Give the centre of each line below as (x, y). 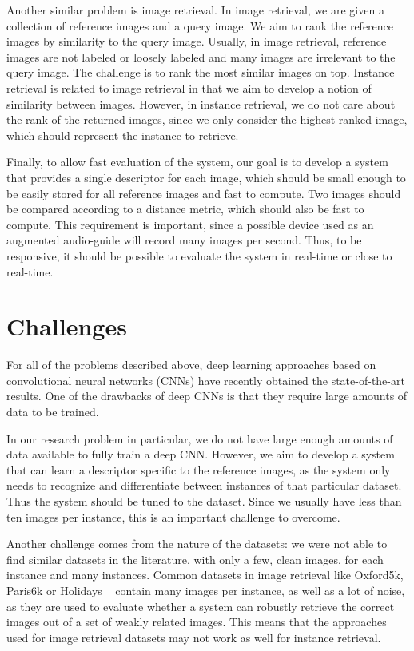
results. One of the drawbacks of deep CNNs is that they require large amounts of (207, 396)
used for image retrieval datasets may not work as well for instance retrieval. (194, 637)
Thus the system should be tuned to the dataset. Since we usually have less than (204, 500)
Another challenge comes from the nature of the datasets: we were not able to (197, 544)
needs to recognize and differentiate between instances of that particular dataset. (204, 485)
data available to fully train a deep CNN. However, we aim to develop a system (201, 454)
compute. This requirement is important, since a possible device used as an (190, 224)
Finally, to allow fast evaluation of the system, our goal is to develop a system (197, 162)
